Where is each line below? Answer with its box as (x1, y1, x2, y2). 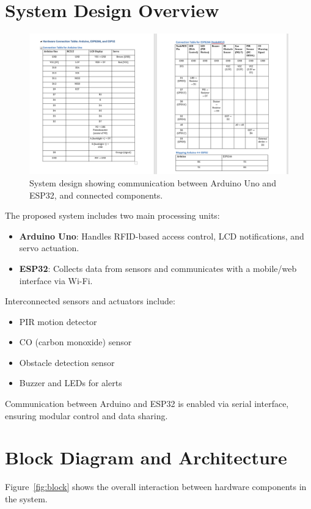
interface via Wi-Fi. (19, 274, 93, 287)
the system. (5, 492, 48, 505)
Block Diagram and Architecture (5, 445, 287, 470)
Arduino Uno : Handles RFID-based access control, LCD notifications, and (19, 229, 304, 242)
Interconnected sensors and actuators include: (5, 295, 175, 307)
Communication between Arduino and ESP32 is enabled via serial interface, (5, 397, 289, 410)
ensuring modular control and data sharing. (5, 409, 168, 422)
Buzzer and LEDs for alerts (19, 376, 122, 389)
